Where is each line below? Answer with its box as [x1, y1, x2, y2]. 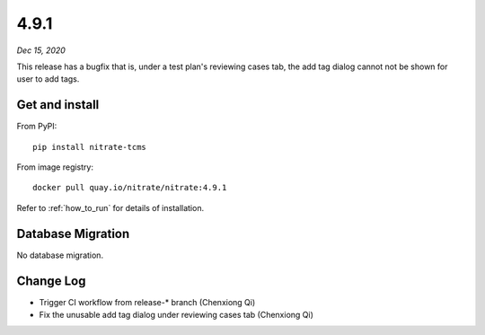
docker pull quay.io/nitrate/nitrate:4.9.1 [32, 182, 227, 193]
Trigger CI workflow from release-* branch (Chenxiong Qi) [39, 296, 256, 307]
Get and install [16, 97, 100, 112]
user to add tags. [16, 74, 80, 84]
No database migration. [16, 250, 103, 260]
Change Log [16, 273, 86, 288]
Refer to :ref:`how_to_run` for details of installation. [16, 202, 205, 213]
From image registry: [16, 162, 94, 172]
